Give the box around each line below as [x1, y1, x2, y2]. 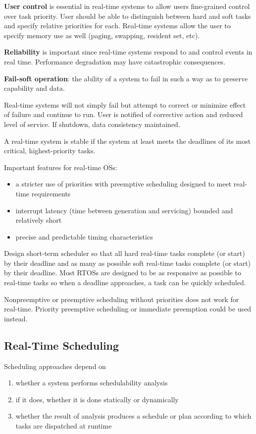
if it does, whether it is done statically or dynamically [15, 394, 179, 404]
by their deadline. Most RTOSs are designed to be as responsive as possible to [4, 267, 241, 278]
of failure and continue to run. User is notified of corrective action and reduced [4, 109, 243, 120]
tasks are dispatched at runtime [15, 421, 112, 431]
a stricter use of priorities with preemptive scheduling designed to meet [15, 179, 232, 189]
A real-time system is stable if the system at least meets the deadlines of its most [4, 135, 251, 146]
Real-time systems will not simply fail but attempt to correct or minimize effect [4, 99, 246, 110]
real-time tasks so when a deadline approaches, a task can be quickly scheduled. [4, 277, 246, 288]
